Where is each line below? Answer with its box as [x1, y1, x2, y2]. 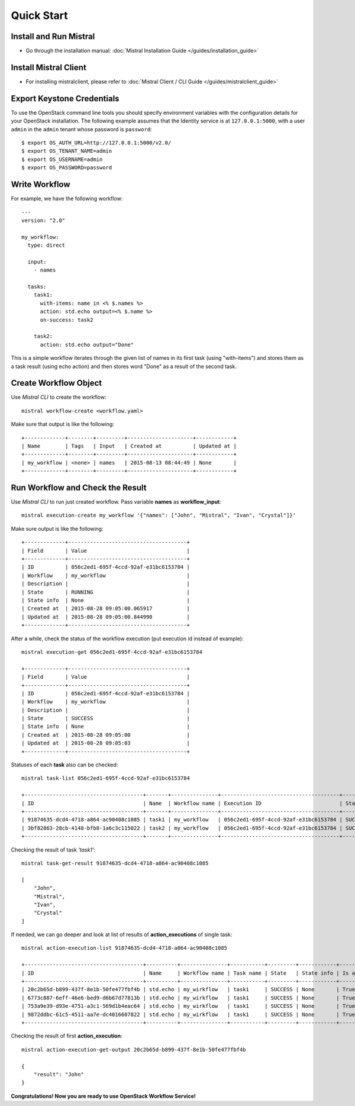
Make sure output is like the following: [11, 525, 104, 532]
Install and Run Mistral [11, 31, 95, 41]
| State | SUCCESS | [21, 715, 191, 722]
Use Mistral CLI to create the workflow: [11, 394, 106, 401]
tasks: [27, 283, 47, 290]
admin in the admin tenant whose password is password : [11, 125, 152, 133]
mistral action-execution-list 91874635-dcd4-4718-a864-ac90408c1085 [21, 944, 228, 952]
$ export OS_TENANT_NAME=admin [21, 148, 112, 154]
